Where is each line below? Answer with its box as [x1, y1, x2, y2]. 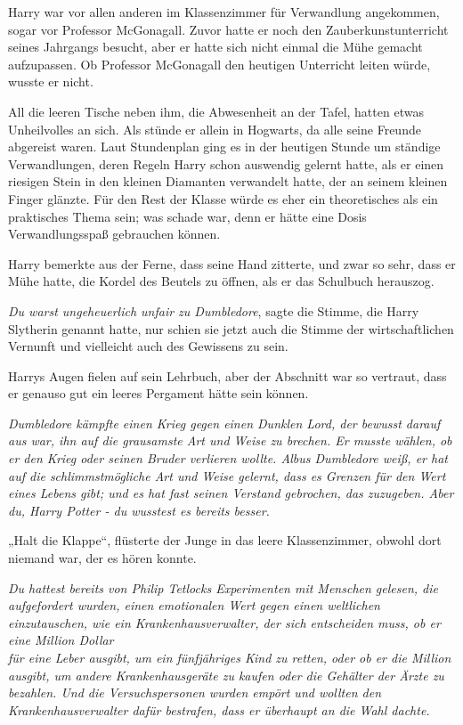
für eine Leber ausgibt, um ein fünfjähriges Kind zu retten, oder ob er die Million [8, 648, 451, 666]
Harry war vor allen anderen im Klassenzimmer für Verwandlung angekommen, [8, 3, 440, 20]
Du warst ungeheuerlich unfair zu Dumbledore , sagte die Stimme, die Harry [8, 301, 419, 320]
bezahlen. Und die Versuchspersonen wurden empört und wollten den [8, 683, 382, 702]
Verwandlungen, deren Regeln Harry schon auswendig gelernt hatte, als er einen [8, 154, 444, 173]
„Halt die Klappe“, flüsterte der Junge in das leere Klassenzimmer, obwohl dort [8, 531, 442, 550]
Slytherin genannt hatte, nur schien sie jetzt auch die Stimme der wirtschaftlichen [8, 319, 454, 338]
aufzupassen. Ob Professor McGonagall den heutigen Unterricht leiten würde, [8, 54, 431, 73]
